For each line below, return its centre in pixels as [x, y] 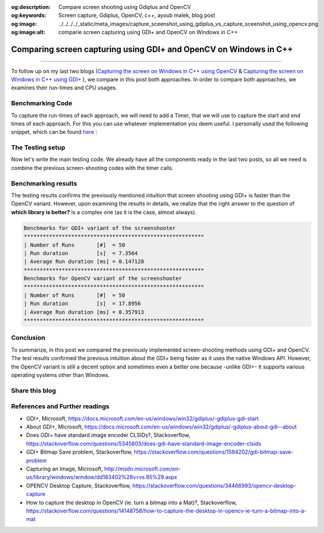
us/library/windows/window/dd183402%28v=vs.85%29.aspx [102, 477]
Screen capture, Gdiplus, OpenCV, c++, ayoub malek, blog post [137, 16]
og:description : [31, 7]
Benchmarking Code [42, 103]
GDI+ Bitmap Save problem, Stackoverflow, [79, 452]
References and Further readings [60, 406]
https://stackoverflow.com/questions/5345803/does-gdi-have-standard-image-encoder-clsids [144, 444]
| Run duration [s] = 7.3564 [81, 253]
